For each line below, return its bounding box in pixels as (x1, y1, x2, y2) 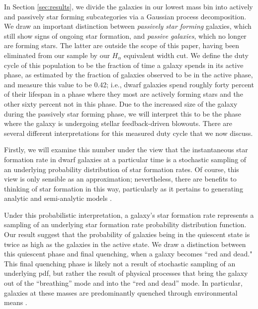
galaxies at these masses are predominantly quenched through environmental (4, 287, 238, 298)
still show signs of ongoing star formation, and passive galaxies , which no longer (4, 30, 247, 41)
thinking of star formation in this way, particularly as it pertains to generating (4, 183, 243, 193)
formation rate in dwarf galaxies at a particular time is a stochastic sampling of (4, 154, 247, 164)
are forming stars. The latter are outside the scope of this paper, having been (4, 40, 240, 51)
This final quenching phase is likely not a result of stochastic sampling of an (4, 258, 236, 268)
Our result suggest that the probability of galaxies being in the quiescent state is (4, 229, 250, 240)
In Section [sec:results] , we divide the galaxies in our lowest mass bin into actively (4, 1, 253, 11)
